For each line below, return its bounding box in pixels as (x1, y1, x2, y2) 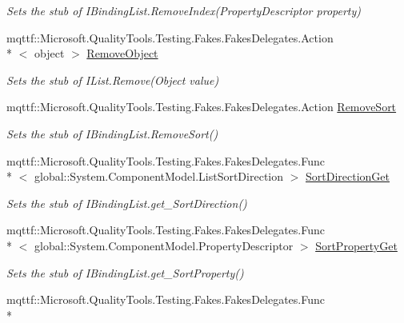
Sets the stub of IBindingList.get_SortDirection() (6, 194, 247, 211)
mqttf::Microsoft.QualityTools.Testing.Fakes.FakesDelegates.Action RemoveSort (6, 98, 397, 115)
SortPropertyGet (315, 237, 398, 253)
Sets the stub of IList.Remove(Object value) (6, 71, 219, 88)
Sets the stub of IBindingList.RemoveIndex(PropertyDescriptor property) (6, 2, 362, 18)
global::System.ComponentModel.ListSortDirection (34, 168, 283, 185)
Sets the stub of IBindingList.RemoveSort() (6, 125, 218, 142)
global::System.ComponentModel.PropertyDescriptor (34, 237, 294, 253)
